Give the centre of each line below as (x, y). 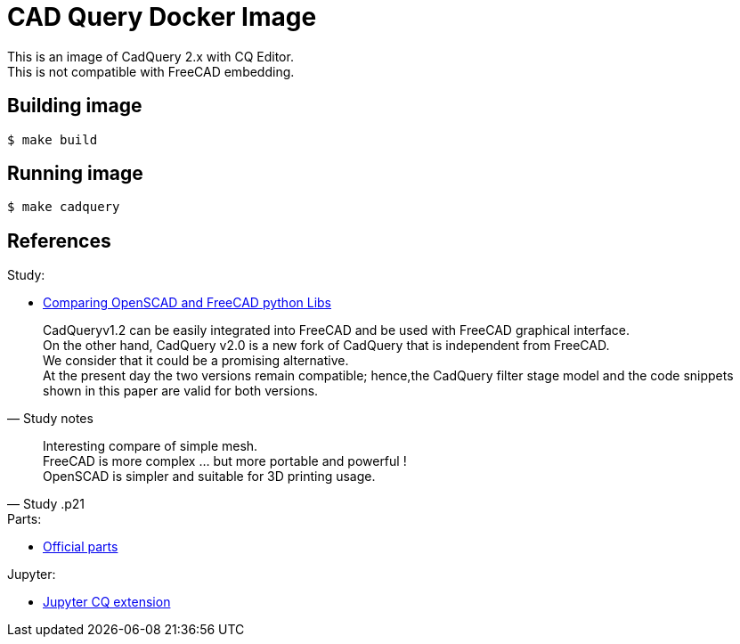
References (59, 240)
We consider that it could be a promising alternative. (196, 361)
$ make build (53, 139)
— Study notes (50, 419)
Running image (75, 174)
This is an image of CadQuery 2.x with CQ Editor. (150, 56)
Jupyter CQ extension (107, 602)
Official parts (81, 547)
